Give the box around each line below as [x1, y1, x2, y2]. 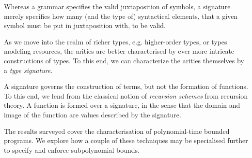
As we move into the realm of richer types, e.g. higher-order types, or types [4, 36, 227, 46]
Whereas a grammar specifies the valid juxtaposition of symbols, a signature [4, 1, 231, 11]
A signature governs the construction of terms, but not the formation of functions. [4, 81, 248, 91]
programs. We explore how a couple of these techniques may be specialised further [4, 135, 248, 145]
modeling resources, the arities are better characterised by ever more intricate [4, 46, 235, 56]
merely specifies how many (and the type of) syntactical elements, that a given [4, 11, 238, 21]
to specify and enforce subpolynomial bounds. [4, 144, 140, 155]
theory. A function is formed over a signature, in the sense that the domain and [4, 100, 240, 110]
